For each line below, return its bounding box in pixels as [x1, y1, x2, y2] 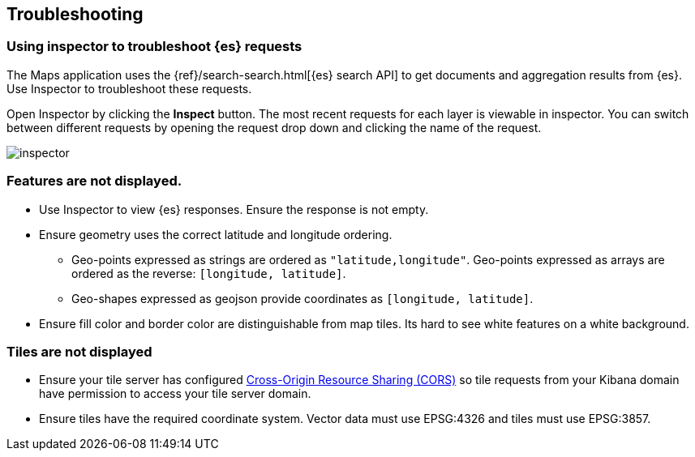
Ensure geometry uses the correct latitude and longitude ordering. [39, 227, 393, 241]
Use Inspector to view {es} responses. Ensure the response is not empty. [39, 202, 429, 216]
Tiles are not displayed [6, 343, 152, 360]
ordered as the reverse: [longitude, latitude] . [71, 266, 346, 280]
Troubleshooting [6, 4, 144, 24]
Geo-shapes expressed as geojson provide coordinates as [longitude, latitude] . [71, 291, 534, 305]
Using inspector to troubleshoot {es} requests [6, 38, 302, 55]
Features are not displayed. [6, 173, 182, 190]
